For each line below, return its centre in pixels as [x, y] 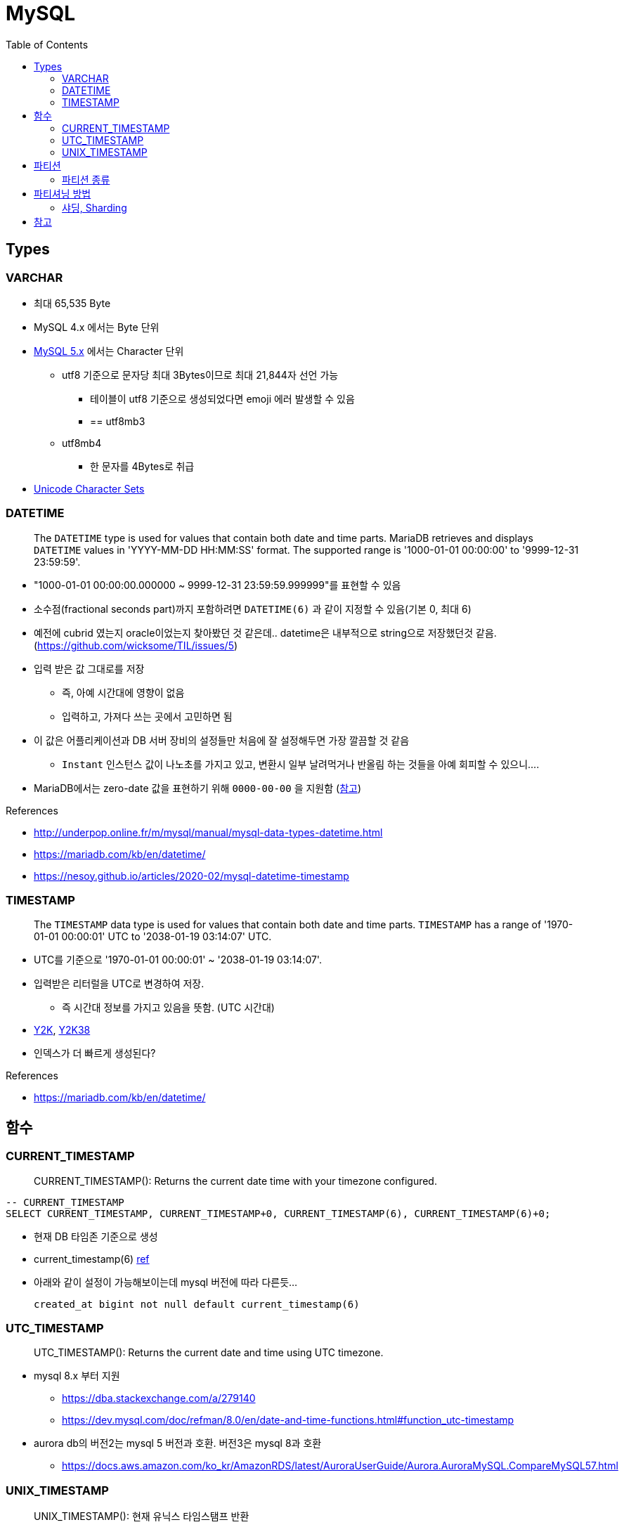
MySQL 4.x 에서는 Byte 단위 [97, 327]
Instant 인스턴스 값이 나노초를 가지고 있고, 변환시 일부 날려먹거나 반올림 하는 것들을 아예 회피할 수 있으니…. [301, 764]
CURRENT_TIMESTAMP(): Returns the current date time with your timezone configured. [235, 1181]
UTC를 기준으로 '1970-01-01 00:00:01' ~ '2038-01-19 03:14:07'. [178, 960]
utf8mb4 [82, 443]
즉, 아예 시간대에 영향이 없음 [123, 692]
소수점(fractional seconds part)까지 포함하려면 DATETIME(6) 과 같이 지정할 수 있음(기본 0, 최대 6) [253, 609]
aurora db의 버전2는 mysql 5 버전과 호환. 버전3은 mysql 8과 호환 [178, 1443]
